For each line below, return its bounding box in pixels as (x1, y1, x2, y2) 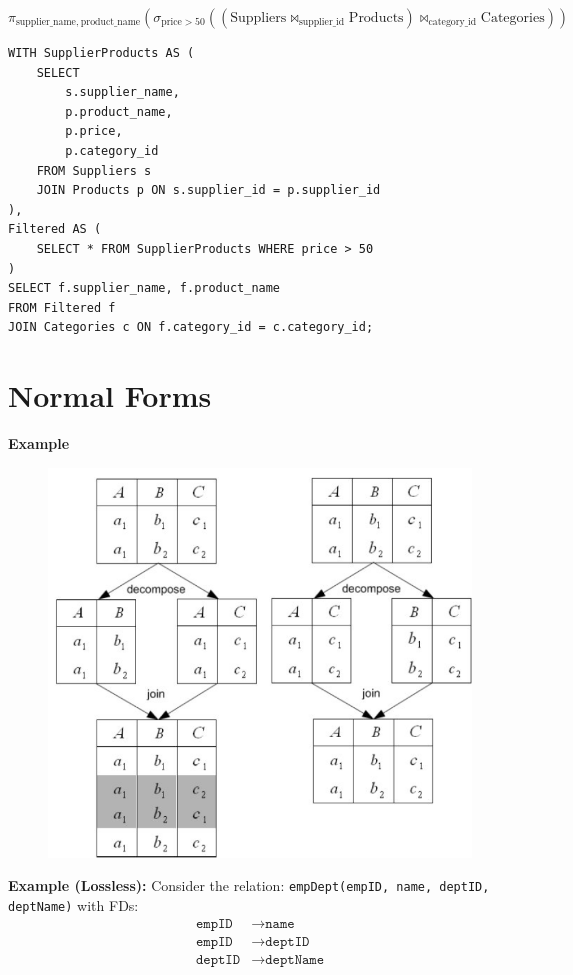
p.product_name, (65, 104, 173, 119)
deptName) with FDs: (8, 894, 139, 915)
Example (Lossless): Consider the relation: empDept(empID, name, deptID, (8, 875, 490, 896)
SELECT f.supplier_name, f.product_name (8, 281, 281, 296)
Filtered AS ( (8, 222, 102, 237)
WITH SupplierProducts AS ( (8, 46, 195, 60)
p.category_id (65, 143, 159, 158)
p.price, (65, 124, 123, 139)
